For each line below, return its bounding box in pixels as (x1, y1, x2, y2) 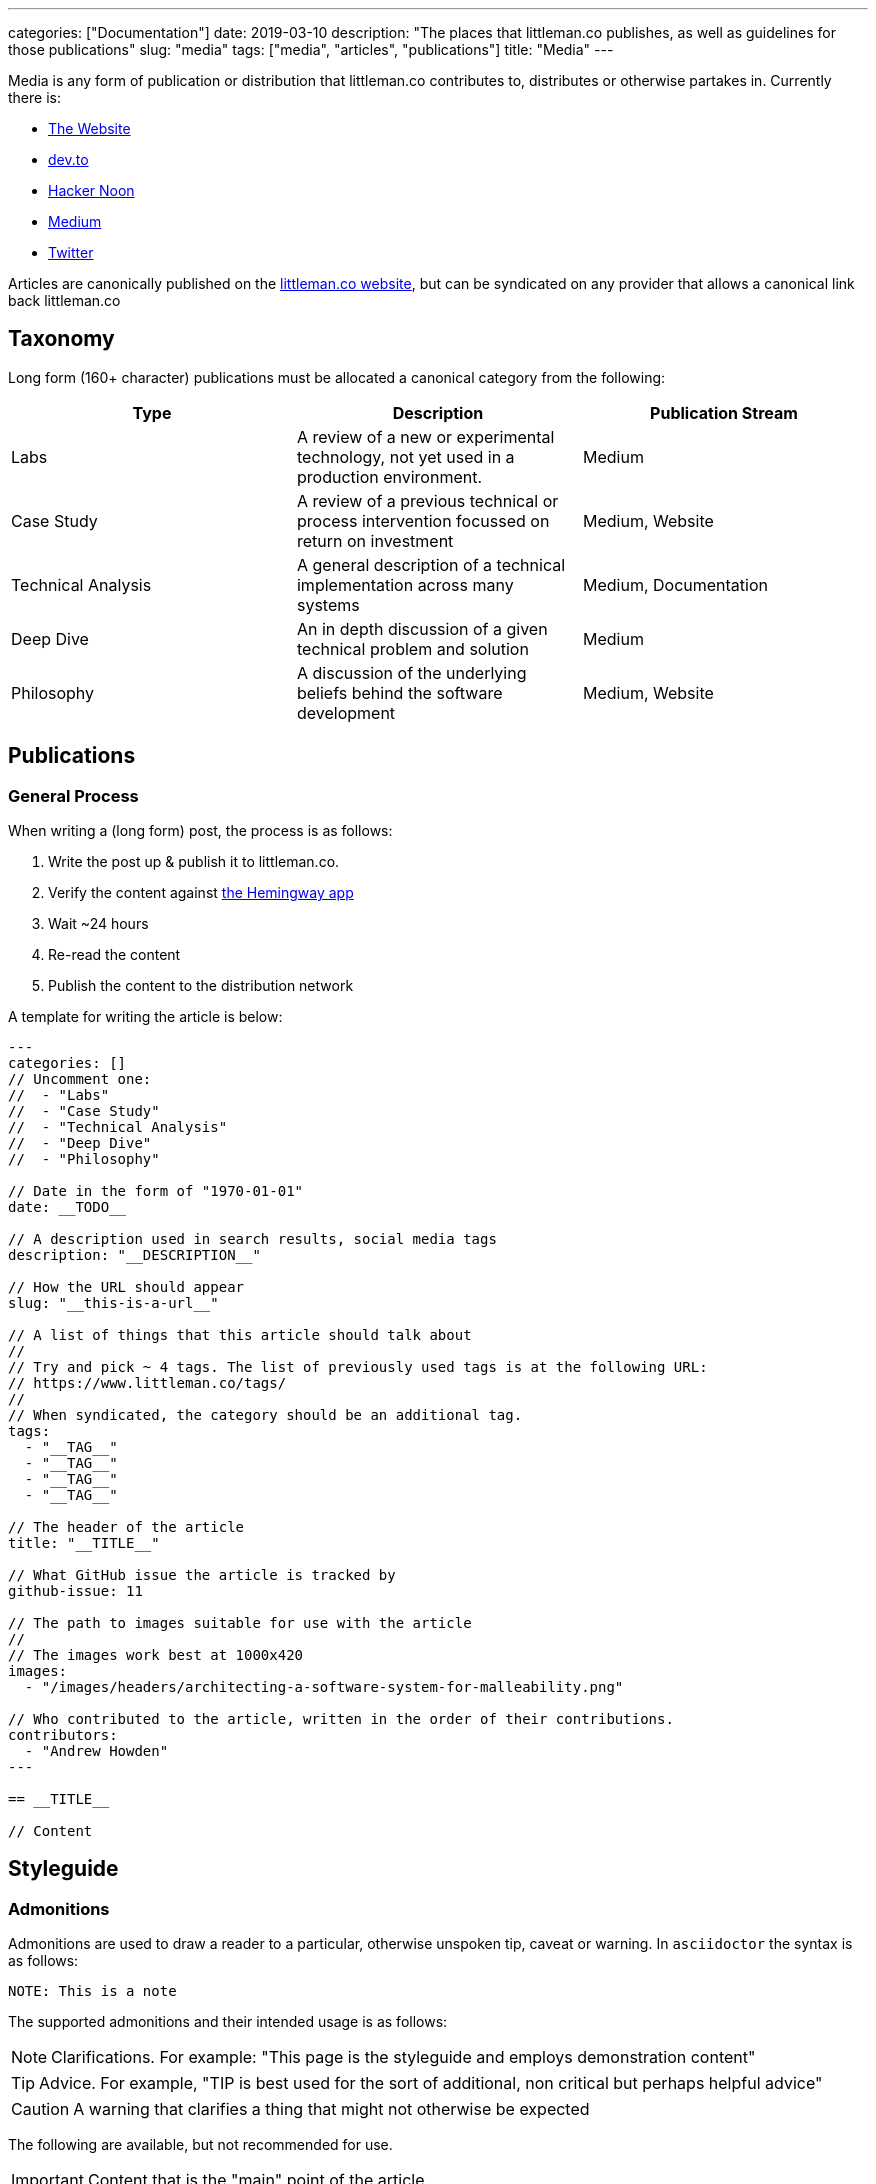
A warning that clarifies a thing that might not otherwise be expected (73, 2099, 590, 2120)
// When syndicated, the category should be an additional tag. (8, 1407, 523, 1424)
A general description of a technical (296, 554, 566, 575)
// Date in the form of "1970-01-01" (8, 1183, 304, 1200)
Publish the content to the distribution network (48, 977, 354, 995)
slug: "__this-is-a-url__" (8, 1295, 219, 1312)
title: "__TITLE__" (8, 1535, 160, 1552)
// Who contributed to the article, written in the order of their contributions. (8, 1711, 674, 1728)
